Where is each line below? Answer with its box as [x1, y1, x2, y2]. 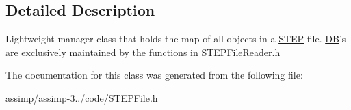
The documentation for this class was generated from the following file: [5, 68, 303, 82]
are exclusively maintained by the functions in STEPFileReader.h [5, 44, 281, 59]
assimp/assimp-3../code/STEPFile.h [5, 90, 158, 105]
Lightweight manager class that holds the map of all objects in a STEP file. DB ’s [5, 31, 346, 46]
